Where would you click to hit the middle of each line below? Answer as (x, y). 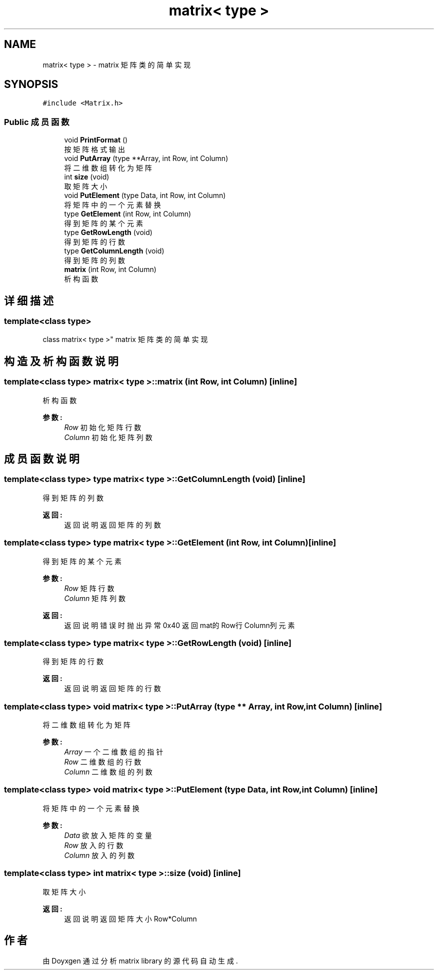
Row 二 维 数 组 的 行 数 (103, 762)
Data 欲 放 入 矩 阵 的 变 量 (108, 835)
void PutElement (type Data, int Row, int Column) (145, 195)
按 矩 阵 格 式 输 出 (95, 149)
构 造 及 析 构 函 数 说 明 (61, 361)
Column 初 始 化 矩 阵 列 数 (108, 437)
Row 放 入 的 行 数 (94, 845)
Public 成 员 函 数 (37, 122)
